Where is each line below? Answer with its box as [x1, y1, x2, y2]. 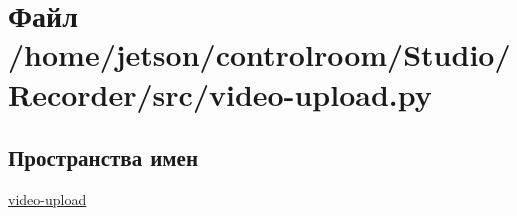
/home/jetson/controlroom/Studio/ [8, 34, 511, 75]
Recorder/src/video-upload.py [8, 73, 432, 114]
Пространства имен [8, 142, 199, 173]
